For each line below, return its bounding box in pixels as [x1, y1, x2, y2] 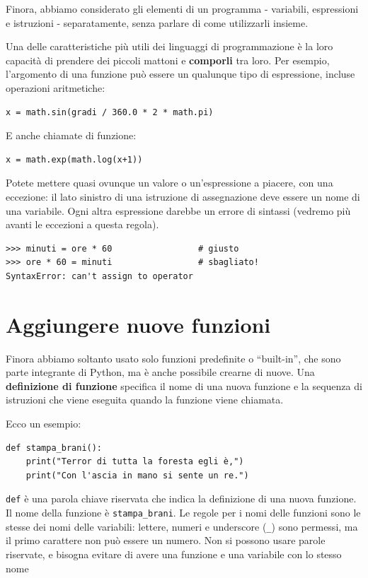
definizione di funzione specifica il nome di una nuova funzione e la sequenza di [6, 378, 362, 393]
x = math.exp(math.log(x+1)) [6, 154, 143, 165]
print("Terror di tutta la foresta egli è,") [25, 456, 244, 467]
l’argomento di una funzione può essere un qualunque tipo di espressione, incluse [6, 66, 355, 81]
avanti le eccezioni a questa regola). [6, 217, 159, 232]
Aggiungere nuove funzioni [6, 309, 271, 338]
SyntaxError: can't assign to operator [6, 271, 193, 281]
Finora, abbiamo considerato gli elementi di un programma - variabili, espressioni [6, 1, 359, 16]
